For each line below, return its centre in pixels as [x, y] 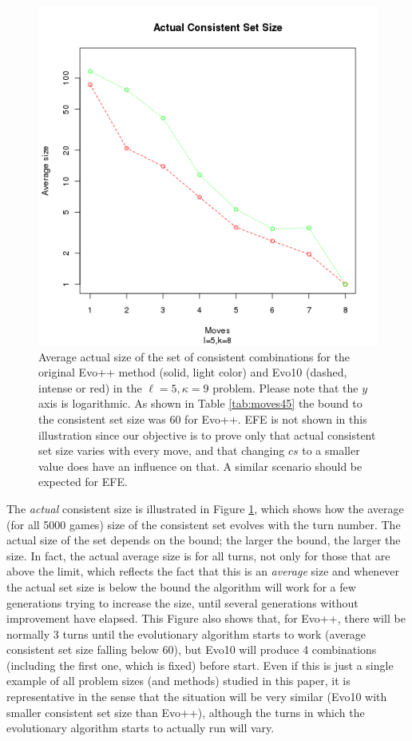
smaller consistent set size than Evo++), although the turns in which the [186, 712]
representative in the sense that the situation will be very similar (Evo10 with [197, 697]
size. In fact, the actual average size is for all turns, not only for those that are [198, 555]
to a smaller [331, 450]
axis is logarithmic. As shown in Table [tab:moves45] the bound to [200, 403]
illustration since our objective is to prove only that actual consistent [207, 434]
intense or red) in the [90, 387]
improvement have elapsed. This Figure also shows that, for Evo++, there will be [206, 618]
